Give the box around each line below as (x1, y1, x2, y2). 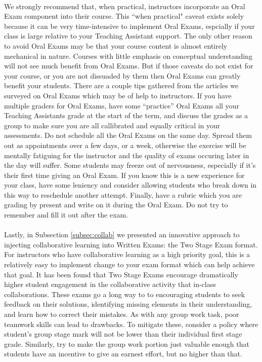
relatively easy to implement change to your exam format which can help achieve (4, 259, 255, 270)
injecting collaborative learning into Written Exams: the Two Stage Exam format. (4, 239, 258, 249)
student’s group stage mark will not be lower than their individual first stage (4, 329, 242, 339)
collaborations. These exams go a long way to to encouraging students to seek (4, 288, 245, 299)
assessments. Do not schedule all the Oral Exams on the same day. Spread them (4, 130, 252, 140)
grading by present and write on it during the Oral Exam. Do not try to (4, 199, 228, 210)
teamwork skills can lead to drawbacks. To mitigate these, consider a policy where (4, 318, 258, 329)
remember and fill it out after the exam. (4, 209, 128, 220)
